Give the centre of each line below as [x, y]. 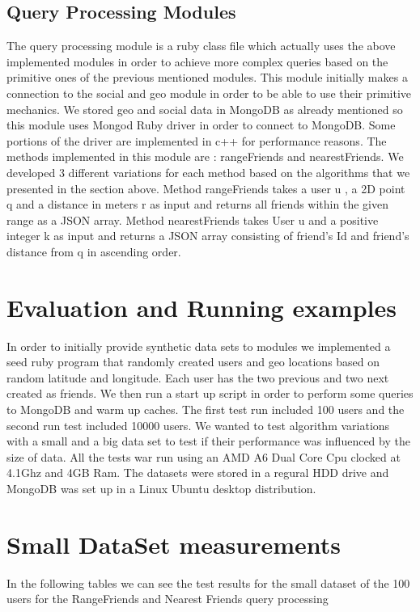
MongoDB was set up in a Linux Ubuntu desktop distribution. [161, 488]
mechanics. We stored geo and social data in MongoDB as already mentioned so [205, 109]
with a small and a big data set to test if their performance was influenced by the [208, 441]
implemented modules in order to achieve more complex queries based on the [197, 61]
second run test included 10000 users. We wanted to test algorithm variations [198, 425]
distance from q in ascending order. [94, 251]
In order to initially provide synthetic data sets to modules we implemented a [199, 346]
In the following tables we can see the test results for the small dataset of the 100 [208, 582]
